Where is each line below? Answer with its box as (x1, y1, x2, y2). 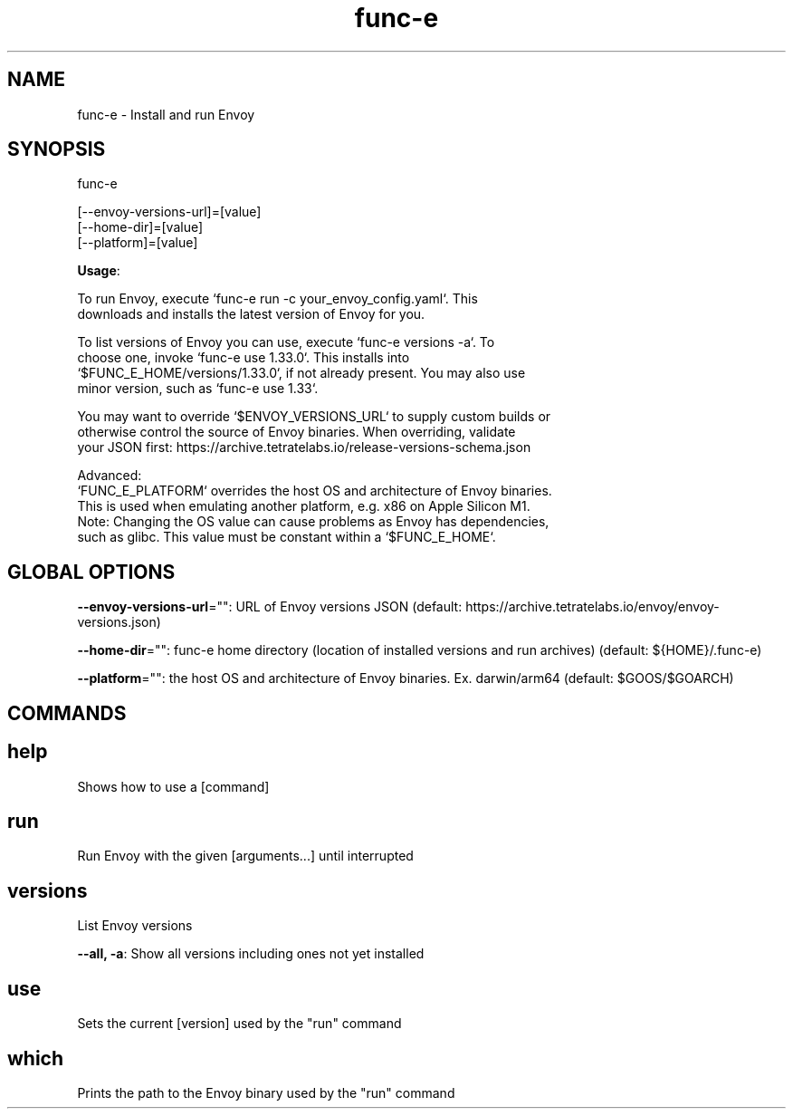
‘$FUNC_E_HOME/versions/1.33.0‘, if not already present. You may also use (77, 365, 526, 381)
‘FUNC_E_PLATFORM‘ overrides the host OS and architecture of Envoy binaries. (77, 483, 552, 499)
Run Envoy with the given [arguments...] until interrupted (77, 848, 414, 864)
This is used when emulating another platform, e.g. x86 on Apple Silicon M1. (77, 498, 530, 515)
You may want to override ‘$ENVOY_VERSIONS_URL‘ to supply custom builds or (77, 409, 551, 425)
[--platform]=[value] (77, 235, 198, 251)
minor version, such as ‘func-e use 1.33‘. (77, 380, 319, 397)
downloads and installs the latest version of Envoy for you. (77, 306, 425, 322)
